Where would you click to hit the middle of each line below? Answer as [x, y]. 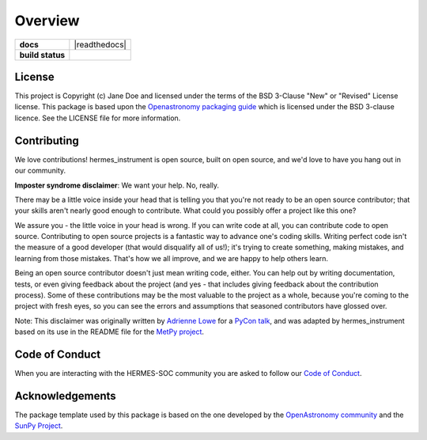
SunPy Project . [39, 426]
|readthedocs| [100, 44]
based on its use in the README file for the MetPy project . [110, 332]
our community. [40, 171]
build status [42, 55]
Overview [47, 21]
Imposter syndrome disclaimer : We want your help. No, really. [117, 185]
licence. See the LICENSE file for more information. [98, 118]
